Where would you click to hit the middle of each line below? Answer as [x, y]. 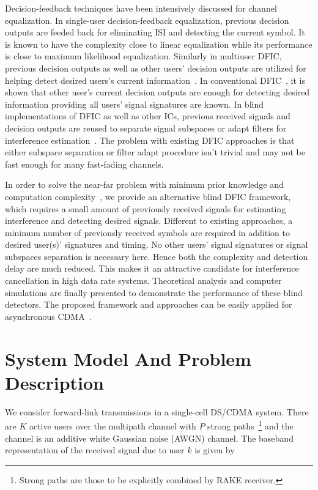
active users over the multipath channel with [113, 426]
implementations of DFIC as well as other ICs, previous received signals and [148, 116]
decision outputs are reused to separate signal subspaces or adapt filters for [146, 128]
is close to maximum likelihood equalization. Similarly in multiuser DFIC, [143, 56]
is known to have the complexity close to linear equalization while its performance [159, 44]
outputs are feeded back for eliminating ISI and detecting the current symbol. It [155, 32]
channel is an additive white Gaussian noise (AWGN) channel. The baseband [149, 438]
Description [55, 382]
